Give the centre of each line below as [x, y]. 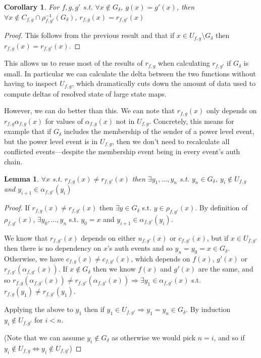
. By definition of [221, 208]
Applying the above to [39, 309]
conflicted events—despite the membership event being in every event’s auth [122, 151]
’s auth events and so [140, 248]
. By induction [208, 309]
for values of [64, 121]
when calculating [184, 63]
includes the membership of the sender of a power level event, [159, 131]
